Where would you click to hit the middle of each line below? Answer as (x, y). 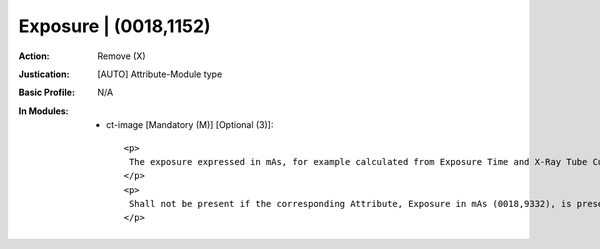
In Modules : (43, 111)
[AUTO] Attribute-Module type (160, 74)
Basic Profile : (46, 92)
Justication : (44, 74)
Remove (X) (121, 56)
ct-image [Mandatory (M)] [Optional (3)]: (190, 125)
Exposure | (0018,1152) (114, 26)
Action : (34, 56)
